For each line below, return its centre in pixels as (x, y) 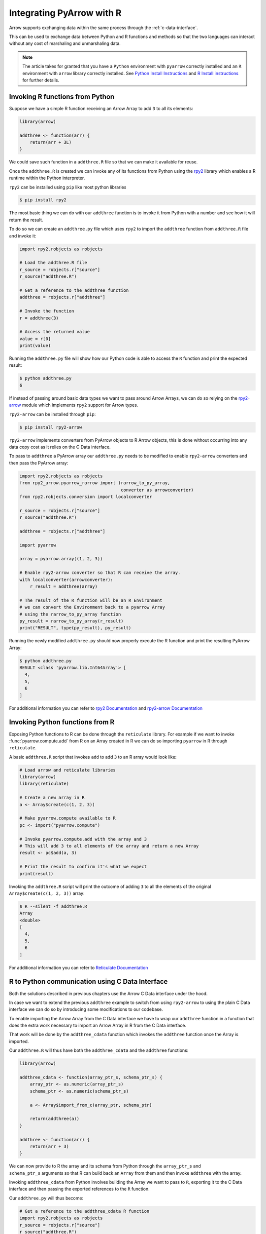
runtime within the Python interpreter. (47, 178)
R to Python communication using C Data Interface (88, 982)
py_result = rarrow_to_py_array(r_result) (71, 621)
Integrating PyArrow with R (65, 13)
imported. (19, 1041)
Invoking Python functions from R (62, 722)
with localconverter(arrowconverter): (66, 579)
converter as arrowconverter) (157, 490)
